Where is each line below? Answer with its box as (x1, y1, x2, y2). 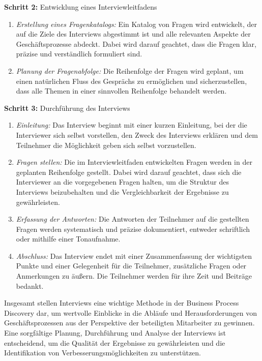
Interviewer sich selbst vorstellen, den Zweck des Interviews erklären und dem (16, 129, 258, 140)
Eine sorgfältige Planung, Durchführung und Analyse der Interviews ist (4, 327, 226, 338)
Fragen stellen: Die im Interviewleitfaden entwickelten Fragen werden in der (16, 157, 252, 167)
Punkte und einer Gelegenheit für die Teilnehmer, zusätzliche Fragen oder (16, 260, 247, 271)
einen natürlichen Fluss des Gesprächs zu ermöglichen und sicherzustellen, (16, 75, 247, 86)
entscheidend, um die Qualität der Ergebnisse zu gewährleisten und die (4, 337, 225, 348)
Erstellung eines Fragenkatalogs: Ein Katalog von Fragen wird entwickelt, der (16, 18, 257, 29)
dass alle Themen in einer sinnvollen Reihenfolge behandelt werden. (16, 85, 227, 96)
